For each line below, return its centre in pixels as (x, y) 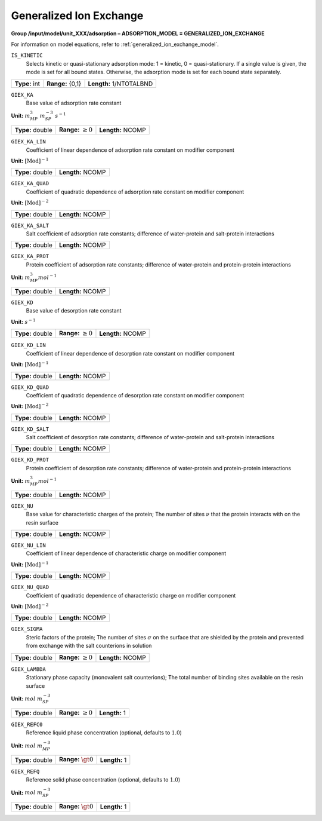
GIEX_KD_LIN (28, 345)
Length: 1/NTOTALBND (120, 84)
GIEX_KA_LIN (28, 142)
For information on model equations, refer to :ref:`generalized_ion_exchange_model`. (115, 44)
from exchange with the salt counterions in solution (89, 646)
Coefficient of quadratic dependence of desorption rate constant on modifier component (135, 395)
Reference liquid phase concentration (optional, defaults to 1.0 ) (104, 733)
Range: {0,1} (64, 84)
